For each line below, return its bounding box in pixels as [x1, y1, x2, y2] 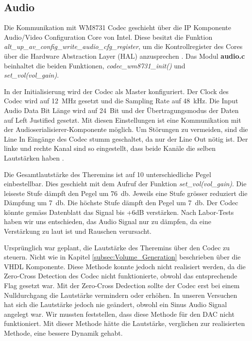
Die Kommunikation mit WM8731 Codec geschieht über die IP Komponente [4, 22, 231, 32]
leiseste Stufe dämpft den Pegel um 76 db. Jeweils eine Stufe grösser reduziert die [4, 188, 248, 198]
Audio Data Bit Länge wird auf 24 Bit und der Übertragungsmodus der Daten [4, 105, 239, 115]
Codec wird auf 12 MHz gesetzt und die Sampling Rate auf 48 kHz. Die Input [4, 96, 238, 106]
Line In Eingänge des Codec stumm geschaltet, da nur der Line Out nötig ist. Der [4, 133, 248, 144]
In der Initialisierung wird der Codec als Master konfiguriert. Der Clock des [4, 86, 229, 96]
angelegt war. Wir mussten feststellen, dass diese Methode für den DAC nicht [4, 309, 235, 319]
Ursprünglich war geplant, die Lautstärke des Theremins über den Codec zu [4, 242, 230, 252]
